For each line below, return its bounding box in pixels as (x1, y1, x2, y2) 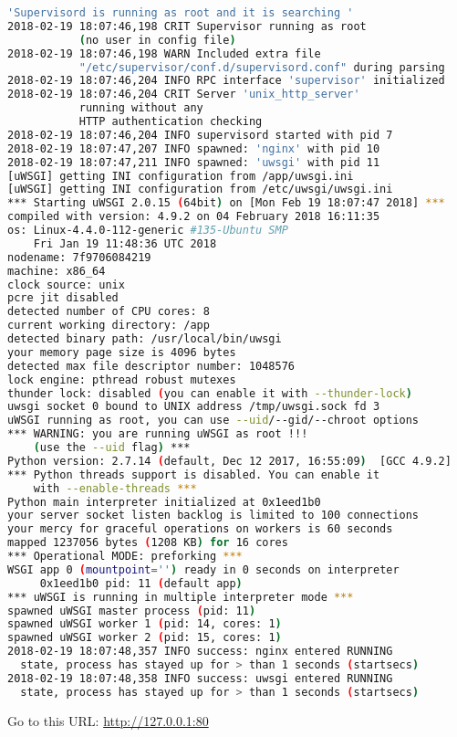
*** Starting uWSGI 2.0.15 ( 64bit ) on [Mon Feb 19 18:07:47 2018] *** (7, 196, 445, 210)
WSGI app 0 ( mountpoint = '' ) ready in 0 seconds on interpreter (7, 563, 400, 576)
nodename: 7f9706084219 (7, 250, 151, 264)
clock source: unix (7, 278, 125, 291)
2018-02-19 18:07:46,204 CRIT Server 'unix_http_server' (7, 88, 360, 101)
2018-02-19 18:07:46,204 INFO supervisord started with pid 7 (7, 128, 393, 142)
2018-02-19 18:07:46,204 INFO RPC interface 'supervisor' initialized (7, 74, 445, 88)
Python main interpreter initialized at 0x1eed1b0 (7, 495, 321, 509)
